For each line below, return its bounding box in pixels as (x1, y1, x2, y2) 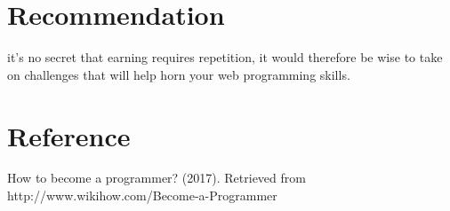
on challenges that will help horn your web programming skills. (7, 65, 350, 83)
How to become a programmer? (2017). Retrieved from (7, 168, 306, 187)
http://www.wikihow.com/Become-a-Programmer (7, 186, 277, 205)
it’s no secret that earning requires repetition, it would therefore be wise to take (7, 48, 443, 66)
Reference (7, 117, 131, 153)
